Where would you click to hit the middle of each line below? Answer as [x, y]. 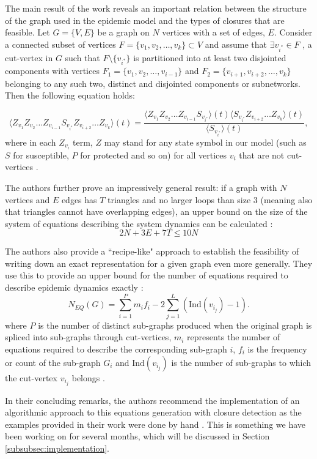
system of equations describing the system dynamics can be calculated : [139, 223]
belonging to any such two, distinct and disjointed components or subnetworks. [153, 83]
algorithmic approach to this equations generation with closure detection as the [153, 412]
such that [82, 57]
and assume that [236, 44]
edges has [79, 199]
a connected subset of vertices [60, 44]
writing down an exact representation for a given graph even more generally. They [159, 263]
